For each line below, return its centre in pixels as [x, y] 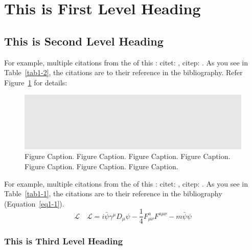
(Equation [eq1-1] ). [34, 203]
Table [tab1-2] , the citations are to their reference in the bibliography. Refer [123, 72]
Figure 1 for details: [36, 82]
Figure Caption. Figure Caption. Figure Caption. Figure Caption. [128, 156]
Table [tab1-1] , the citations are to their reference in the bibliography [113, 194]
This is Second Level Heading [84, 41]
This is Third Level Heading [64, 241]
